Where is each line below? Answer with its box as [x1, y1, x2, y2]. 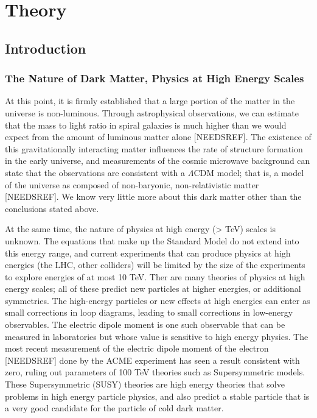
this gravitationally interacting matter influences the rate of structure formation [5, 142, 303, 155]
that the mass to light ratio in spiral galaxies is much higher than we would [5, 118, 287, 131]
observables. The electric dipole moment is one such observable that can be [5, 318, 285, 331]
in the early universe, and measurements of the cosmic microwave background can [5, 154, 310, 167]
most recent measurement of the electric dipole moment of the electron [5, 342, 269, 355]
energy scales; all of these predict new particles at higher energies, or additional [5, 282, 301, 295]
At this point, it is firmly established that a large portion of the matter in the [5, 94, 295, 107]
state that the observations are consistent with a [5, 166, 185, 179]
